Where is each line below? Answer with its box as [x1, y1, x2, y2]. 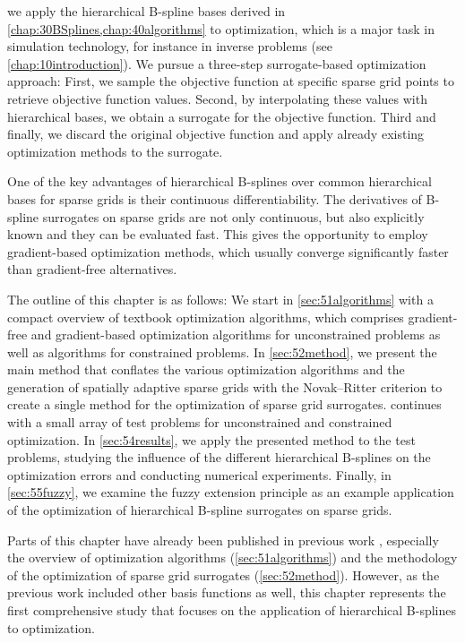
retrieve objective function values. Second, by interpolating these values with [7, 89, 427, 107]
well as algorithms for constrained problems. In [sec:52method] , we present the [7, 342, 437, 361]
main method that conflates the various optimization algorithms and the [7, 360, 405, 379]
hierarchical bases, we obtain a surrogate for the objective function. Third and [7, 107, 436, 125]
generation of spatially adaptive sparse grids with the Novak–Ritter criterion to [7, 377, 443, 396]
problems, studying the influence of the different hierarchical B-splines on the [7, 448, 431, 467]
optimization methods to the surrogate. [7, 141, 223, 160]
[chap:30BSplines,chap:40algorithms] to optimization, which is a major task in [7, 19, 435, 38]
